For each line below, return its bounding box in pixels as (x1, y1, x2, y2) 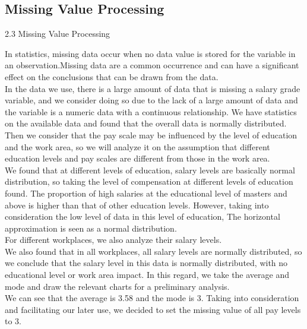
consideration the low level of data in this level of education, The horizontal (5, 210, 280, 223)
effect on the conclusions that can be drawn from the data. (5, 70, 219, 83)
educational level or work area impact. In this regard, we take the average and (5, 268, 289, 281)
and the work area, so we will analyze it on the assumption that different (5, 140, 270, 153)
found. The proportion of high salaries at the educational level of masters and (5, 186, 287, 199)
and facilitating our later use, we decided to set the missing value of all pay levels (5, 303, 301, 315)
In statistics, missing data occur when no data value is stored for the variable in (5, 47, 296, 59)
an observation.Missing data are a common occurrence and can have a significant (5, 59, 299, 71)
